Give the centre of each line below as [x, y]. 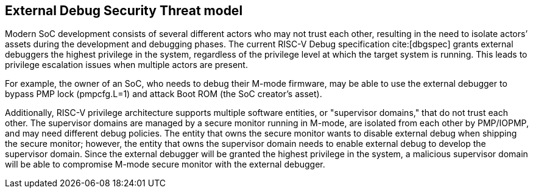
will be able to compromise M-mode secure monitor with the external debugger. [165, 164]
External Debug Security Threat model [124, 11]
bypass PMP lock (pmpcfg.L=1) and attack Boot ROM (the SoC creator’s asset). [164, 94]
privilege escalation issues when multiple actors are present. [126, 65]
